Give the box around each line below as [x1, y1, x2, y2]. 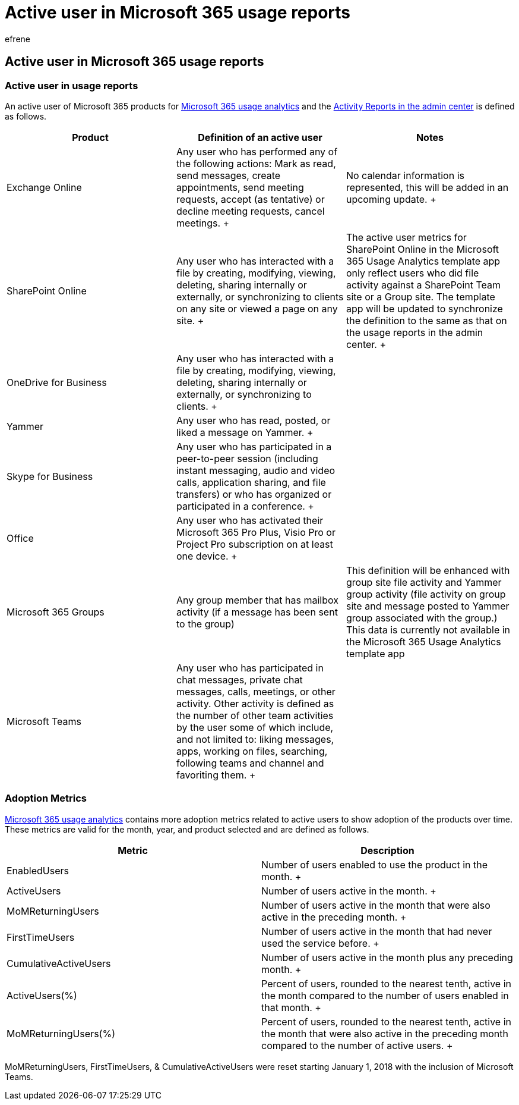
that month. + [261, 1001, 321, 1013]
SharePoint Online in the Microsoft [346, 243, 499, 255]
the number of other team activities [176, 709, 334, 721]
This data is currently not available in [346, 623, 511, 636]
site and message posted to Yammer [346, 599, 509, 612]
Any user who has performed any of [176, 145, 338, 158]
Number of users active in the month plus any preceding [261, 951, 513, 963]
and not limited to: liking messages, [176, 733, 334, 745]
